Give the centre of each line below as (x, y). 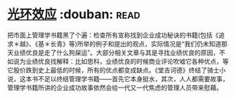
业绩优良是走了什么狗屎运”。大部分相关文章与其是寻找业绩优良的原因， (116, 52)
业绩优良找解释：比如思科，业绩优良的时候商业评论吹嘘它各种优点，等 (127, 61)
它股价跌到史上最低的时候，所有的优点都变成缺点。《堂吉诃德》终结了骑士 (113, 70)
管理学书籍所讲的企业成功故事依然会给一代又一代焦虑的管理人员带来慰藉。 (115, 87)
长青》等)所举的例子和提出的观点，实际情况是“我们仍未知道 (136, 43)
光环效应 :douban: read (74, 14)
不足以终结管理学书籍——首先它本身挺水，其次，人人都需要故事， (133, 78)
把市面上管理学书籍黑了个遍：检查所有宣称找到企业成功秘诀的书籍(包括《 (113, 35)
